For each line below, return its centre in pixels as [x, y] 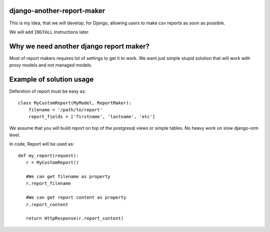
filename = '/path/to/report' [65, 110]
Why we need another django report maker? [79, 46]
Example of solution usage [51, 80]
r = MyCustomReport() [52, 163]
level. [15, 135]
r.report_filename [48, 184]
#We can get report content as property [76, 198]
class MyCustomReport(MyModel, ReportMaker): [75, 103]
